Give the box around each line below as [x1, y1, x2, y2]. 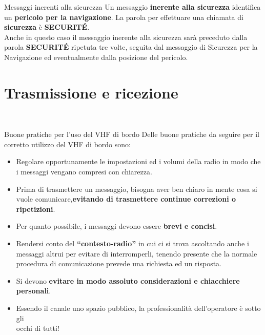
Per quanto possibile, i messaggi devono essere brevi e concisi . [16, 221, 217, 231]
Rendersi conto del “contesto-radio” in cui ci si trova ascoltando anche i [16, 238, 249, 249]
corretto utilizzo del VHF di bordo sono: [4, 139, 131, 149]
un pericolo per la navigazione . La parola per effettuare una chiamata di [4, 11, 243, 22]
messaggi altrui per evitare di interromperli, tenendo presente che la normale [16, 248, 257, 259]
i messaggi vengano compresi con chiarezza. [16, 166, 152, 177]
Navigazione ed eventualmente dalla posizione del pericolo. [4, 51, 188, 62]
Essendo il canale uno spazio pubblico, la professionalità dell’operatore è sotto [16, 303, 261, 313]
